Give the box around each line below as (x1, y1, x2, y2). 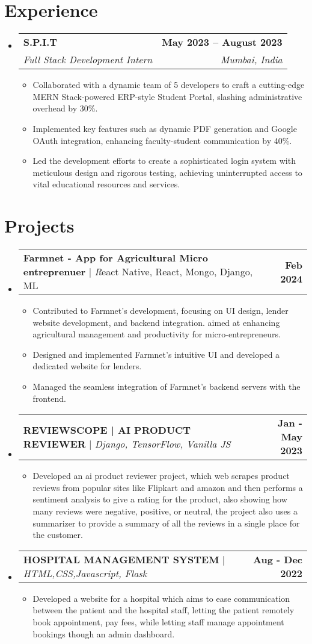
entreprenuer (23, 264, 86, 278)
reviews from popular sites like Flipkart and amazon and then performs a (32, 481, 303, 493)
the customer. (32, 528, 83, 541)
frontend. (32, 392, 66, 404)
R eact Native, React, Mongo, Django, (94, 264, 253, 278)
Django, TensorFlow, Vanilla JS (94, 436, 231, 451)
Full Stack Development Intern (23, 52, 153, 67)
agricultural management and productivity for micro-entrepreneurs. (32, 328, 281, 340)
